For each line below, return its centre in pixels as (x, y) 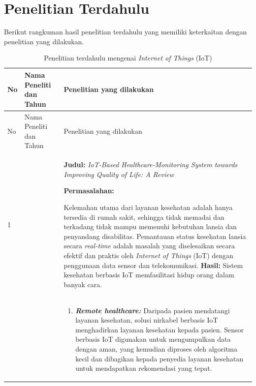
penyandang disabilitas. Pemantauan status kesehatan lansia (155, 236)
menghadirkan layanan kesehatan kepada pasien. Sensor (160, 329)
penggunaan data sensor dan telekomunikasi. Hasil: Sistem (153, 265)
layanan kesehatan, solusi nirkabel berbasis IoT (147, 320)
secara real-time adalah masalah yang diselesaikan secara (149, 246)
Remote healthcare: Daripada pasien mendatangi (153, 310)
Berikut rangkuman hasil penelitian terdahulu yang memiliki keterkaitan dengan (126, 32)
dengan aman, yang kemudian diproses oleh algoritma (157, 348)
